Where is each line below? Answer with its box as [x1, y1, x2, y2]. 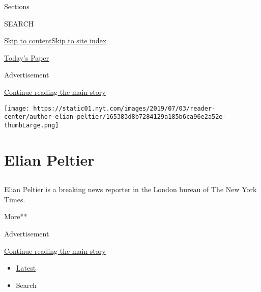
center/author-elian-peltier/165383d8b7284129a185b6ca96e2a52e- [4, 113, 226, 121]
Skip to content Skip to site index [4, 35, 107, 46]
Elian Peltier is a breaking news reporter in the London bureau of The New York [4, 184, 257, 195]
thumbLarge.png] [4, 121, 59, 129]
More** [4, 211, 27, 222]
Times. [4, 194, 25, 204]
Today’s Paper [4, 52, 49, 63]
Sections [4, 1, 30, 11]
